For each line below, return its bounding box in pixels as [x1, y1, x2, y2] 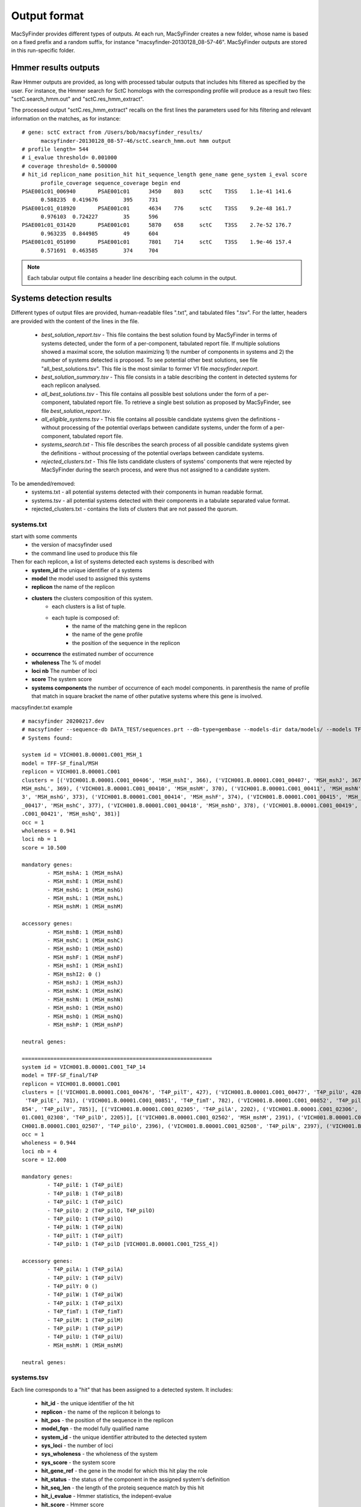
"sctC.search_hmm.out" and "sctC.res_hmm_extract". [11, 95, 144, 102]
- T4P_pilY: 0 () [47, 1283, 99, 1290]
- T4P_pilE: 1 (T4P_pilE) [47, 1181, 123, 1189]
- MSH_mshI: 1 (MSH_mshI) [47, 962, 123, 969]
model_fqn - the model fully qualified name [41, 1425, 149, 1432]
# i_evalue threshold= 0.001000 [22, 154, 117, 161]
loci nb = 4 [22, 1148, 57, 1154]
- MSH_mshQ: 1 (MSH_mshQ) [47, 1013, 123, 1020]
